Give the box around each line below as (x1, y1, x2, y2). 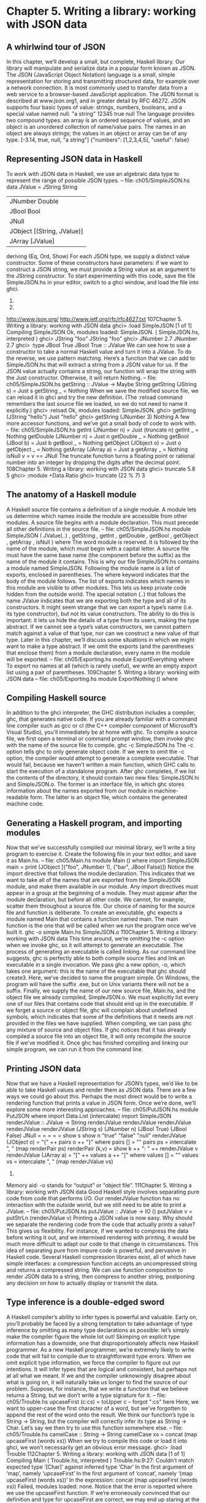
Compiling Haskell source (6, 693, 107, 703)
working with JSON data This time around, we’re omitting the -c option (6, 935, 185, 942)
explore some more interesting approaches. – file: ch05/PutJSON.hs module (6, 1106, 199, 1113)
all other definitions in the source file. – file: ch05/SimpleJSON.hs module (6, 525, 191, 533)
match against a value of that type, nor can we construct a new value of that (6, 630, 199, 637)
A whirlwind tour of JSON (6, 42, 106, 52)
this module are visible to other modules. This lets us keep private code (6, 584, 187, 591)
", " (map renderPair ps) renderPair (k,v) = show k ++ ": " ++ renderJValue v (6, 1145, 198, 1152)
